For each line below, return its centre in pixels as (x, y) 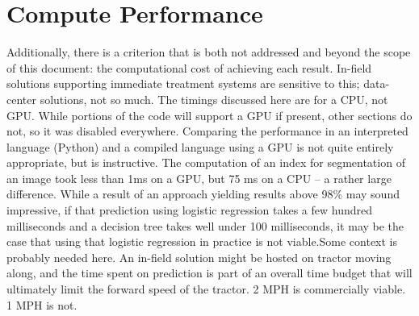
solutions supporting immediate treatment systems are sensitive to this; (183, 83)
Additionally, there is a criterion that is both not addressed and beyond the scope (209, 52)
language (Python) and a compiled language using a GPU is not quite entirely (200, 146)
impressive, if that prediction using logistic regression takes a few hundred (190, 210)
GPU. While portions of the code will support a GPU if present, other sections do (209, 115)
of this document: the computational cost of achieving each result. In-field (189, 67)
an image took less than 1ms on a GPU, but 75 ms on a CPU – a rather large (199, 178)
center (21, 99)
